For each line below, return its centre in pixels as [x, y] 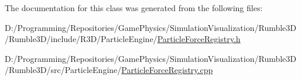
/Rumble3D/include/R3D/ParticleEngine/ [81, 39]
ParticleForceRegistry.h [199, 39]
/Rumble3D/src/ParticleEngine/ [63, 70]
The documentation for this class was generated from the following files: [134, 8]
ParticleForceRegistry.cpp [167, 70]
